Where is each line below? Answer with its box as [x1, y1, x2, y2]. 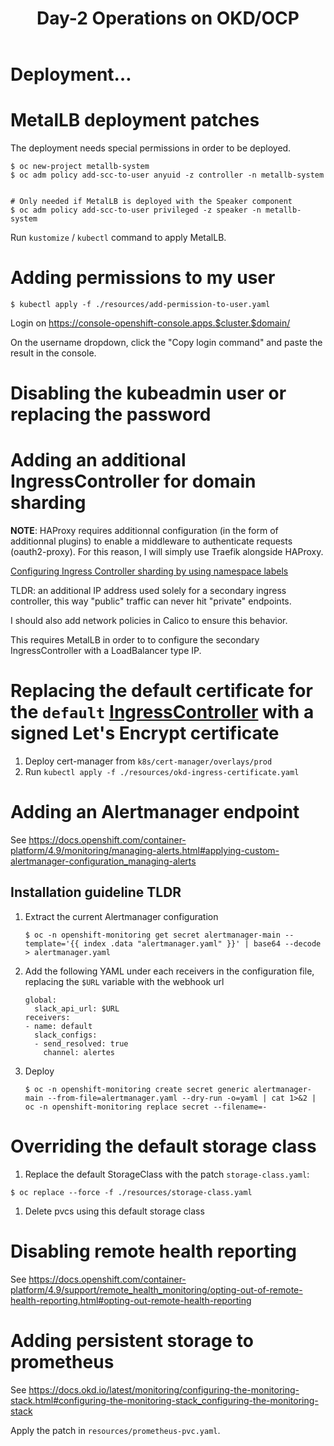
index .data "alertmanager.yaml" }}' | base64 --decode [83, 938, 322, 949]
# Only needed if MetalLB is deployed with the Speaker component [10, 197, 293, 207]
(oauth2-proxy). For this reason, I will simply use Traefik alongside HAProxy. [10, 546, 324, 558]
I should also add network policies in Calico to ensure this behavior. [10, 615, 288, 627]
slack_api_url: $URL [34, 1003, 120, 1014]
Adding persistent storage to [10, 1329, 254, 1352]
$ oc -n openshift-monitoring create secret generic [24, 1084, 250, 1094]
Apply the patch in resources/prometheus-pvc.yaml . [10, 1424, 221, 1436]
